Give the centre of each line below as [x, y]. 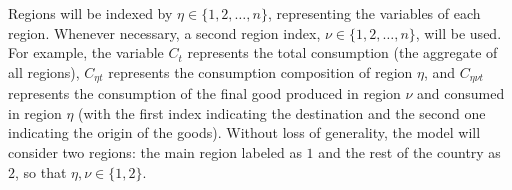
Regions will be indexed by [90, 13]
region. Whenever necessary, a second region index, [164, 32]
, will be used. [458, 32]
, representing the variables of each [374, 13]
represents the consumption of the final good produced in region [204, 93]
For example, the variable [86, 52]
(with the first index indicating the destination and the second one [282, 112]
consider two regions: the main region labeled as [155, 152]
